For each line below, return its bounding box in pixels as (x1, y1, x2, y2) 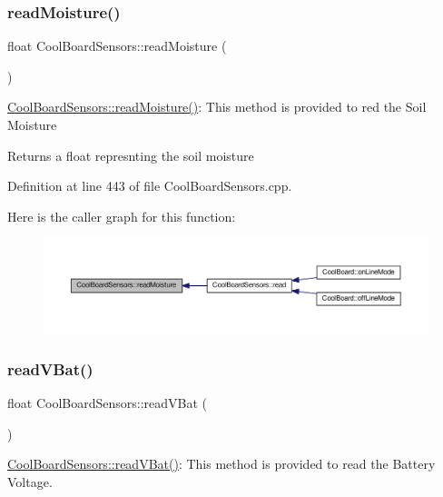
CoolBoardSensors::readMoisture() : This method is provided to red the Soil (7, 97, 427, 116)
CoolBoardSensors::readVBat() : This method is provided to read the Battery (7, 454, 436, 473)
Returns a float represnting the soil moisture (7, 145, 254, 164)
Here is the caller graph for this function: (7, 206, 236, 225)
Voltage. (7, 472, 53, 491)
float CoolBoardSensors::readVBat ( (7, 393, 208, 412)
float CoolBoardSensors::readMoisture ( (7, 36, 227, 55)
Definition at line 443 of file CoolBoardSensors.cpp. (7, 176, 292, 195)
